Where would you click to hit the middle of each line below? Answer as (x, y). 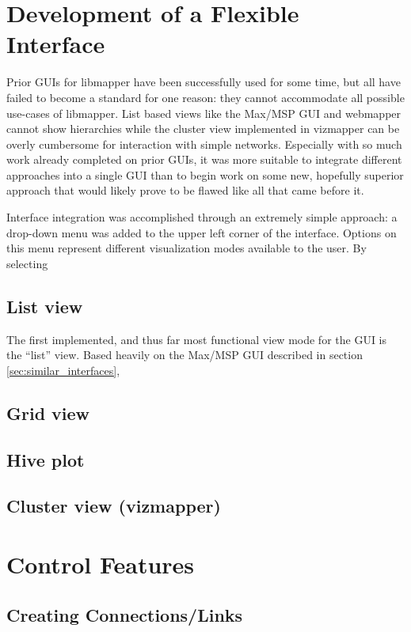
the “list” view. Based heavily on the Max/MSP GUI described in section (185, 355)
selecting (27, 263)
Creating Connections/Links (125, 614)
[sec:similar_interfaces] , (63, 370)
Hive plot (46, 459)
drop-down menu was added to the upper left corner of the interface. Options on (202, 232)
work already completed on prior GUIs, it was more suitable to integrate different (204, 159)
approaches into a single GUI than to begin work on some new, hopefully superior (205, 174)
